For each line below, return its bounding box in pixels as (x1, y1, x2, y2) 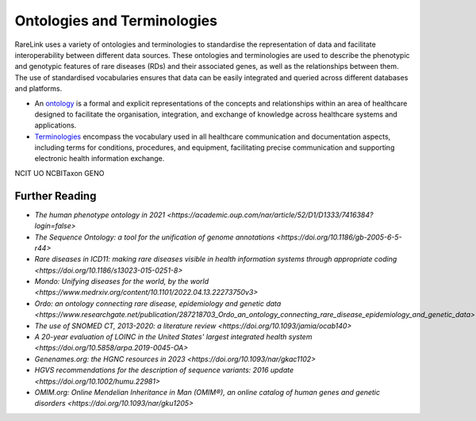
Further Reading (14, 189, 97, 202)
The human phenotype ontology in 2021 (34, 210, 166, 220)
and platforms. (14, 84, 63, 94)
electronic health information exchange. (34, 154, 165, 163)
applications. (34, 121, 77, 130)
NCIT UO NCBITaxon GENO (14, 168, 105, 178)
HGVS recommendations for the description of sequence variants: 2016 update (34, 366, 294, 375)
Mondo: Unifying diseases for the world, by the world (34, 277, 209, 286)
